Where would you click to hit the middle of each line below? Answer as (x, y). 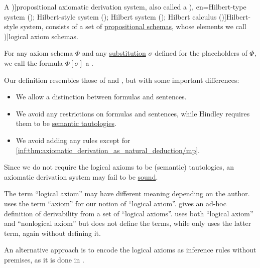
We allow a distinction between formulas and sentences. (101, 97)
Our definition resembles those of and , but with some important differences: (122, 80)
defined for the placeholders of (201, 53)
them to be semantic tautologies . (66, 123)
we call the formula (34, 62)
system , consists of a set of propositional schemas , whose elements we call (133, 26)
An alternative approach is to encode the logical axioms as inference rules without (130, 250)
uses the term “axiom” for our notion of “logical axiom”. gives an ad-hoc (115, 203)
